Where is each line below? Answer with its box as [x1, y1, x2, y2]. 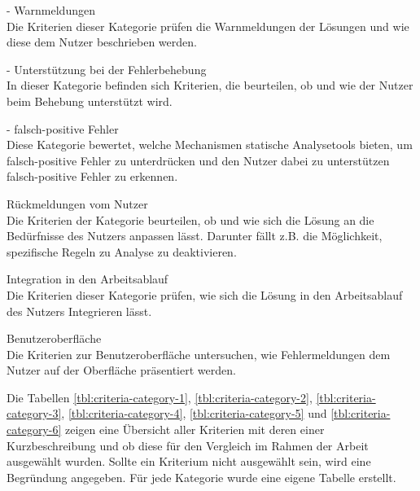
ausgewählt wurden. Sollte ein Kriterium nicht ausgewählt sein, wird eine [7, 453, 371, 470]
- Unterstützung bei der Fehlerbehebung [7, 60, 207, 77]
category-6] [7, 421, 62, 438]
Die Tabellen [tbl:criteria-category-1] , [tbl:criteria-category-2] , [7, 388, 313, 406]
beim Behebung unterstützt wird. [7, 92, 173, 109]
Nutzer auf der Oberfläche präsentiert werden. [7, 362, 236, 379]
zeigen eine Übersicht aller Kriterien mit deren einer [64, 421, 325, 438]
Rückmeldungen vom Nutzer [7, 195, 148, 212]
